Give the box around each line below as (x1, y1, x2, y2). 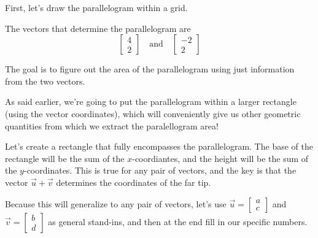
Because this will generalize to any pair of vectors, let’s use (5, 197, 227, 210)
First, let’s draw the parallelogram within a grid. (5, 1, 188, 13)
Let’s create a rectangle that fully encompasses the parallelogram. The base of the (5, 140, 313, 153)
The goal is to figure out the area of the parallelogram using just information (5, 63, 295, 75)
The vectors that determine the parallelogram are (5, 21, 191, 34)
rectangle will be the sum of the (5, 152, 125, 164)
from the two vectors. (5, 74, 85, 87)
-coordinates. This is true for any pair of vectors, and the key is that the (23, 164, 297, 177)
